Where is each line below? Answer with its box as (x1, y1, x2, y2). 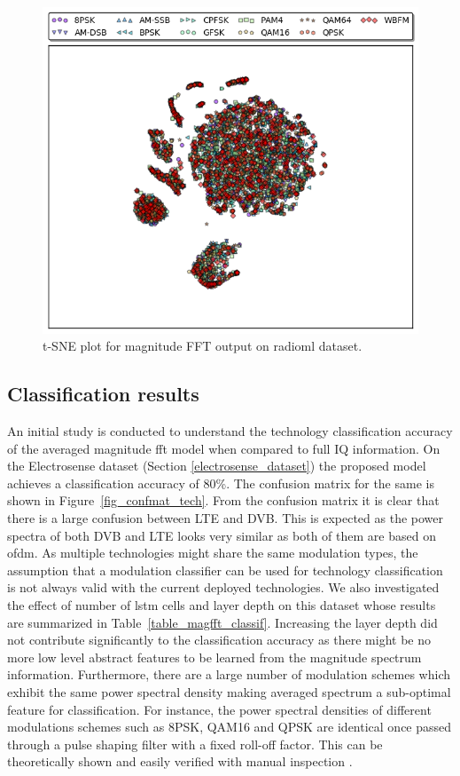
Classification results (7, 380, 199, 408)
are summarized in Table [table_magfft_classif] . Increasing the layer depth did (7, 613, 438, 631)
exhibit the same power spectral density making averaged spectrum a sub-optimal (7, 682, 451, 701)
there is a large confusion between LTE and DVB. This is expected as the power (7, 509, 443, 527)
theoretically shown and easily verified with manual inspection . (7, 752, 353, 771)
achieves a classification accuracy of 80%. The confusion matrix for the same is (7, 473, 434, 492)
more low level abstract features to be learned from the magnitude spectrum (7, 647, 422, 666)
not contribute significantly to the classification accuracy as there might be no (7, 630, 431, 649)
